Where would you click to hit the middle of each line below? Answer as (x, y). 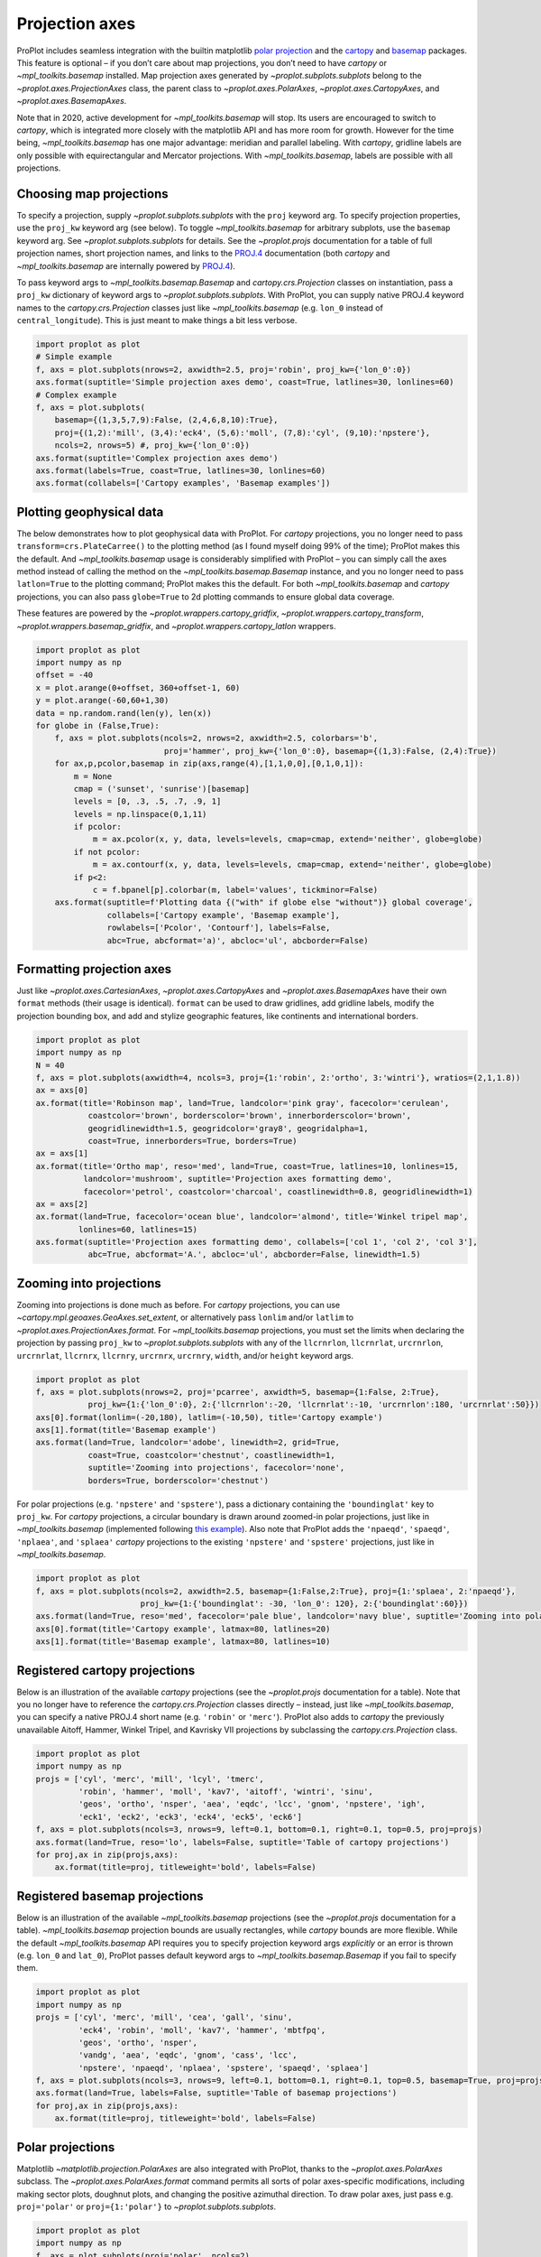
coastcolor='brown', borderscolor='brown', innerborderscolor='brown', (250, 1116)
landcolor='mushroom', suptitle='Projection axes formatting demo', (237, 1179)
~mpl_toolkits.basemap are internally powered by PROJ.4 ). (126, 265)
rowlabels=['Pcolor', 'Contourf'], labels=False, (219, 928)
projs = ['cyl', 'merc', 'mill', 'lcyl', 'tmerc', (150, 1779)
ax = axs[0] (62, 1091)
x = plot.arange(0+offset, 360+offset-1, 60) (138, 687)
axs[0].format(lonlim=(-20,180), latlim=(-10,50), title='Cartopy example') (209, 1417)
